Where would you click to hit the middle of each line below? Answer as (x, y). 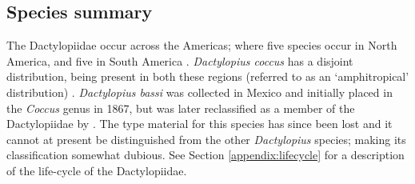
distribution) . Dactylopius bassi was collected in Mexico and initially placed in (200, 92)
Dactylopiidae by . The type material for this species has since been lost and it (200, 124)
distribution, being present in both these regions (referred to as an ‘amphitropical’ (208, 76)
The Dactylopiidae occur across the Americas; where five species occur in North (202, 45)
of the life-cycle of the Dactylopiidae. (97, 170)
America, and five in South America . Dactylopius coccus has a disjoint (180, 60)
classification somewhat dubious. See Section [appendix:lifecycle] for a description (206, 155)
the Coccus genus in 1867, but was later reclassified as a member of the (181, 108)
